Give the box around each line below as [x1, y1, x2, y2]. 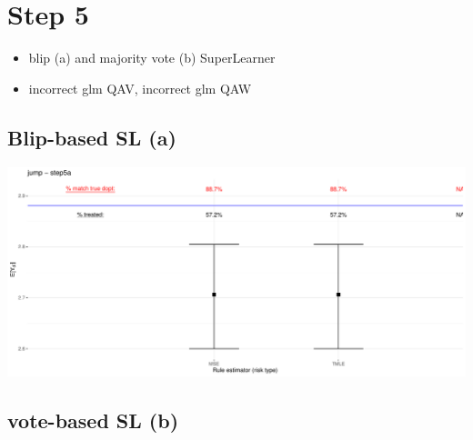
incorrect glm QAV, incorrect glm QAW [28, 78, 252, 97]
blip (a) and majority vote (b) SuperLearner [28, 48, 276, 67]
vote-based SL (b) [7, 406, 179, 435]
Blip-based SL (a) [7, 123, 176, 151]
